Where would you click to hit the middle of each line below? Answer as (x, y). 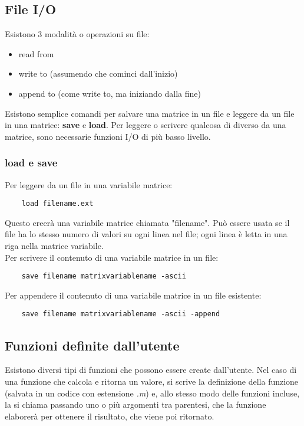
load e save (31, 163)
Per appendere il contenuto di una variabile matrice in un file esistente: (133, 295)
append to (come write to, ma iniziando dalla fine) (110, 93)
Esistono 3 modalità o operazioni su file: (77, 34)
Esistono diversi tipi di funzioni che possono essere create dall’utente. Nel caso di (151, 370)
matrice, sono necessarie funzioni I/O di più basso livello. (108, 136)
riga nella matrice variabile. (54, 246)
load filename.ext (57, 204)
